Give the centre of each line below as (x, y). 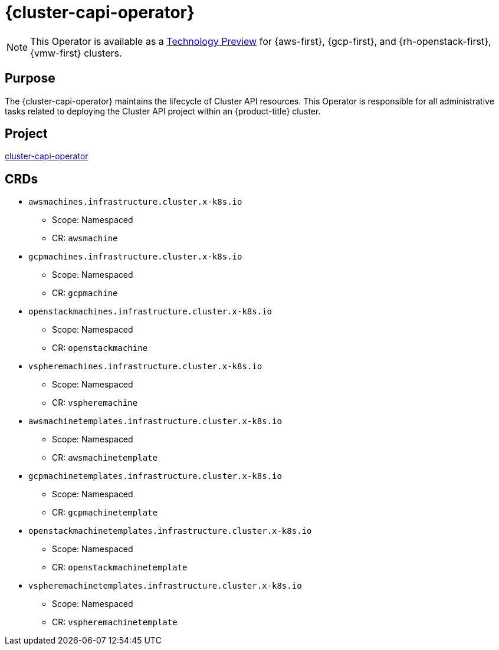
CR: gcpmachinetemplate (105, 513)
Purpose (30, 78)
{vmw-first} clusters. (76, 53)
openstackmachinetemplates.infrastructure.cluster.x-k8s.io (170, 531)
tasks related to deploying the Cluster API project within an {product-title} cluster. (163, 111)
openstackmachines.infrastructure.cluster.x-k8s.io (150, 312)
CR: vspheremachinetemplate (115, 622)
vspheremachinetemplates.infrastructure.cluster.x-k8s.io (165, 586)
